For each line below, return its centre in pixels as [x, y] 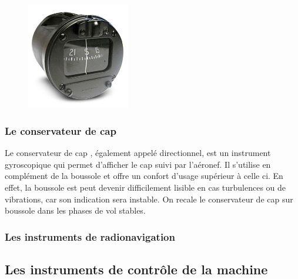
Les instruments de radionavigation [90, 236]
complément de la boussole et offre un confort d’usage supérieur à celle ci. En [144, 176]
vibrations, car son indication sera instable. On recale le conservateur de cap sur [149, 199]
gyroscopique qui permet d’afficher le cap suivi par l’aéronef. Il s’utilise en [138, 164]
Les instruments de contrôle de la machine [136, 269]
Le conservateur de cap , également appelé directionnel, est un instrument [138, 153]
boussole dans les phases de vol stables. [75, 210]
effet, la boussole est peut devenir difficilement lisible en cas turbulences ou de [145, 187]
